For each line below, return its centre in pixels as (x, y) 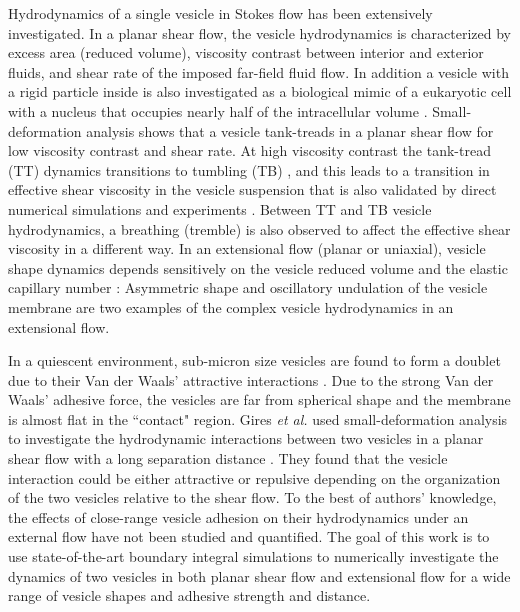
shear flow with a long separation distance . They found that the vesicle (228, 458)
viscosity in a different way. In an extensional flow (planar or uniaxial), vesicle (247, 248)
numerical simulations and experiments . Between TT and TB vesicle (220, 208)
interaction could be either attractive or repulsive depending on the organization (254, 477)
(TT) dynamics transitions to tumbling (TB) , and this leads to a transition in (249, 169)
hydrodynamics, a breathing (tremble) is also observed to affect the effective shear (259, 228)
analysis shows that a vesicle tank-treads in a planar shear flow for (290, 130)
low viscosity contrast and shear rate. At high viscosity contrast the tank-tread (249, 150)
